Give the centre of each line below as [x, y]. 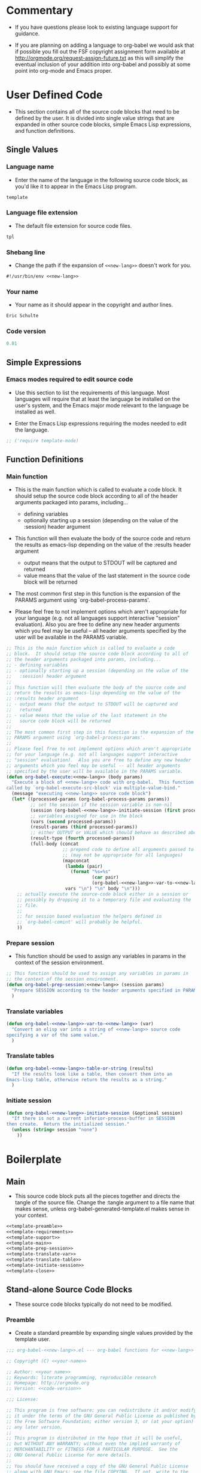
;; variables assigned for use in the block [87, 816]
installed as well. [35, 412]
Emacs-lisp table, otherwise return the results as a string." [87, 1079]
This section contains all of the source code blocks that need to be [97, 111]
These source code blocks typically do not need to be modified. [94, 1304]
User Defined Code [54, 95]
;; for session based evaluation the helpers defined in [89, 916]
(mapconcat [76, 861]
